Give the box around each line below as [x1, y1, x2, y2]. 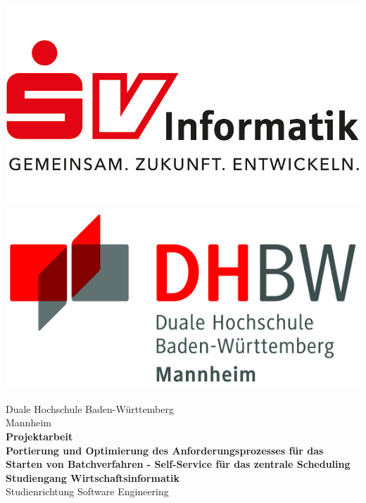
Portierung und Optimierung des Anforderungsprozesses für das [6, 442, 324, 457]
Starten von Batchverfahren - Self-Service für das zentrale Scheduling [6, 457, 351, 471]
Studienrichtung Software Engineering [6, 484, 169, 499]
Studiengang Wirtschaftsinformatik [6, 470, 179, 485]
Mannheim [6, 415, 51, 430]
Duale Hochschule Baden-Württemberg [6, 401, 174, 416]
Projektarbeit [6, 429, 73, 444]
